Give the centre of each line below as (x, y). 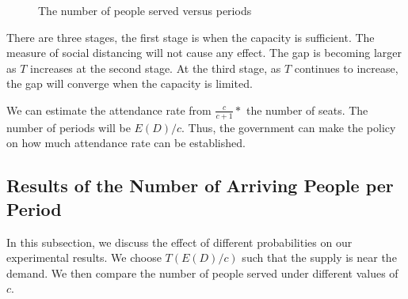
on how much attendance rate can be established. (126, 143)
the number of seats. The (307, 110)
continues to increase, (346, 68)
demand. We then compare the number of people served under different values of (202, 273)
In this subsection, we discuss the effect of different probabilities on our (179, 242)
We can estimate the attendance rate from (109, 110)
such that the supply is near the (319, 257)
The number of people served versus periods (145, 10)
